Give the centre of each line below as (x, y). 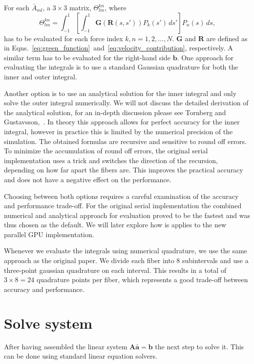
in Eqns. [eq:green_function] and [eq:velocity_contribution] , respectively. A (118, 48)
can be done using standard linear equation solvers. (81, 356)
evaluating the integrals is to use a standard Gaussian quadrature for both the (121, 67)
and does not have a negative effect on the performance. (88, 179)
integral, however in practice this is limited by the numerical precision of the (118, 131)
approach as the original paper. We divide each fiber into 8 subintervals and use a (126, 260)
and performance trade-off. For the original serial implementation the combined (123, 206)
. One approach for (205, 57)
